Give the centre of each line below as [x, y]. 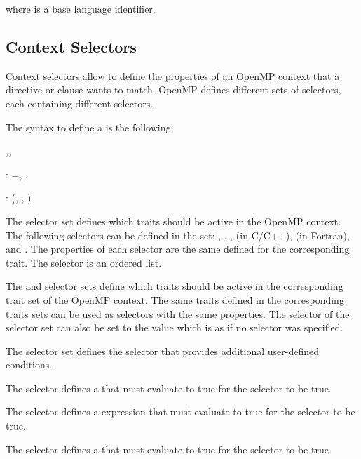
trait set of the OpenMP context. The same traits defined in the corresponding [175, 299]
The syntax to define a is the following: [90, 127]
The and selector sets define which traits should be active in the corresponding [175, 286]
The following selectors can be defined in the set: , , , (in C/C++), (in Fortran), [178, 235]
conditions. [29, 365]
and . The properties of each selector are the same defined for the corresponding [178, 249]
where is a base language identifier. [81, 8]
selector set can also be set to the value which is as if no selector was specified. [175, 327]
